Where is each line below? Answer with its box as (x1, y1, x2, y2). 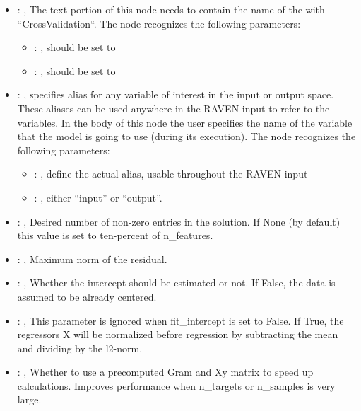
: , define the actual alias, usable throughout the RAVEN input (34, 166, 308, 181)
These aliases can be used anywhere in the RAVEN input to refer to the (17, 100, 330, 115)
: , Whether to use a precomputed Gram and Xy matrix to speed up (17, 364, 314, 379)
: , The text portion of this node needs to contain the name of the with (17, 2, 325, 16)
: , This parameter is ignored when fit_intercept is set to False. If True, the (17, 313, 344, 328)
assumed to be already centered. (17, 289, 157, 303)
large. (17, 392, 42, 407)
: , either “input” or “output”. (34, 190, 162, 204)
